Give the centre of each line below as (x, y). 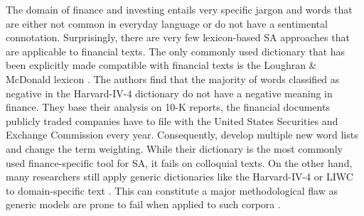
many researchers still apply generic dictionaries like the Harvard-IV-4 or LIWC (180, 177)
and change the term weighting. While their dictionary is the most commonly (174, 148)
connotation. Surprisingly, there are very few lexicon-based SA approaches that (178, 37)
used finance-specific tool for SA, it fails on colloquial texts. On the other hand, (179, 162)
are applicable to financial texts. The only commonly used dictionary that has (176, 51)
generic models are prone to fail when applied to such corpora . (143, 204)
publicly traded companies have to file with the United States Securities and (172, 120)
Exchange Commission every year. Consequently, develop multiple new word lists (182, 135)
